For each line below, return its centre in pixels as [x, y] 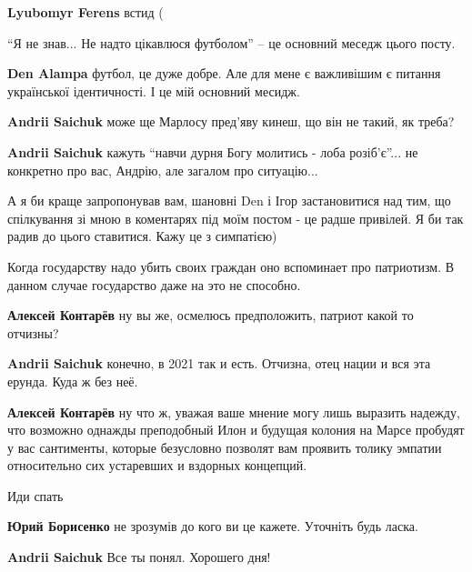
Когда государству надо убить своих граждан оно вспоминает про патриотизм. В [231, 266]
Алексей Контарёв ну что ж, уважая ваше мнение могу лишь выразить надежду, [234, 411]
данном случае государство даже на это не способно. [154, 284]
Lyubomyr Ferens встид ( [85, 12]
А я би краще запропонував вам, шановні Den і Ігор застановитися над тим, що [229, 201]
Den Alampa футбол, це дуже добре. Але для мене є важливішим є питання [224, 73]
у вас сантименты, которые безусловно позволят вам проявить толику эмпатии [225, 447]
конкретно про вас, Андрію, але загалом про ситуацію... [163, 170]
